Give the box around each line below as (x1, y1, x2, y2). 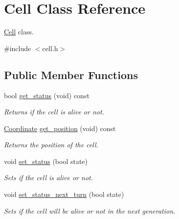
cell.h (42, 43, 58, 53)
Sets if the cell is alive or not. (4, 172, 93, 183)
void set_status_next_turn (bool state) (4, 189, 124, 199)
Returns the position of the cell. (4, 139, 98, 150)
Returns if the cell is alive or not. (4, 107, 104, 117)
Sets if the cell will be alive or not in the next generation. (4, 205, 176, 216)
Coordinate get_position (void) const (4, 123, 116, 133)
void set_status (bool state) (4, 156, 88, 166)
